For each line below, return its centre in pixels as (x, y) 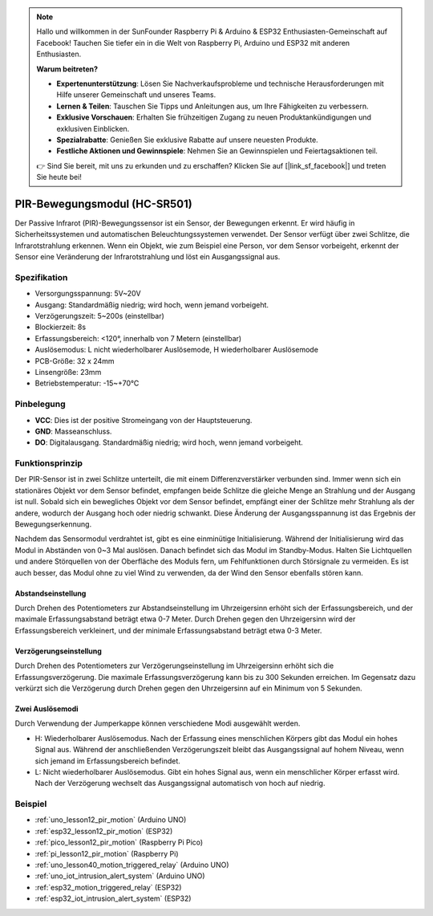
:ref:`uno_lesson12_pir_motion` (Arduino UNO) (111, 820)
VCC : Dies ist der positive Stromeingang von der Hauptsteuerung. (144, 420)
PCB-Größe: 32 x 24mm (75, 360)
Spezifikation (41, 277)
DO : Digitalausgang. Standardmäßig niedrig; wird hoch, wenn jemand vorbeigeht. (169, 442)
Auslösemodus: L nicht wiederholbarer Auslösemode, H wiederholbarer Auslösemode (176, 350)
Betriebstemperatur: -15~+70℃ (87, 383)
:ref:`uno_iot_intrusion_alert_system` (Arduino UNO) (120, 876)
